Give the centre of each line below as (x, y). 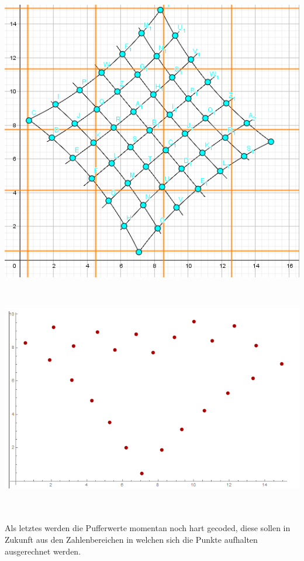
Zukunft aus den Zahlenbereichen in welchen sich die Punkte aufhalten (131, 540)
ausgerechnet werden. (43, 551)
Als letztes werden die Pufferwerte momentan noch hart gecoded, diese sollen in (148, 528)
